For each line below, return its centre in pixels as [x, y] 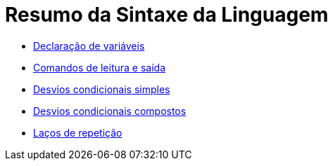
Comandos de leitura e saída [100, 67]
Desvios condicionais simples [102, 89]
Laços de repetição [78, 132]
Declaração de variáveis [89, 46]
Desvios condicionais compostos [110, 111]
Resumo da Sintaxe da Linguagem [167, 15]
